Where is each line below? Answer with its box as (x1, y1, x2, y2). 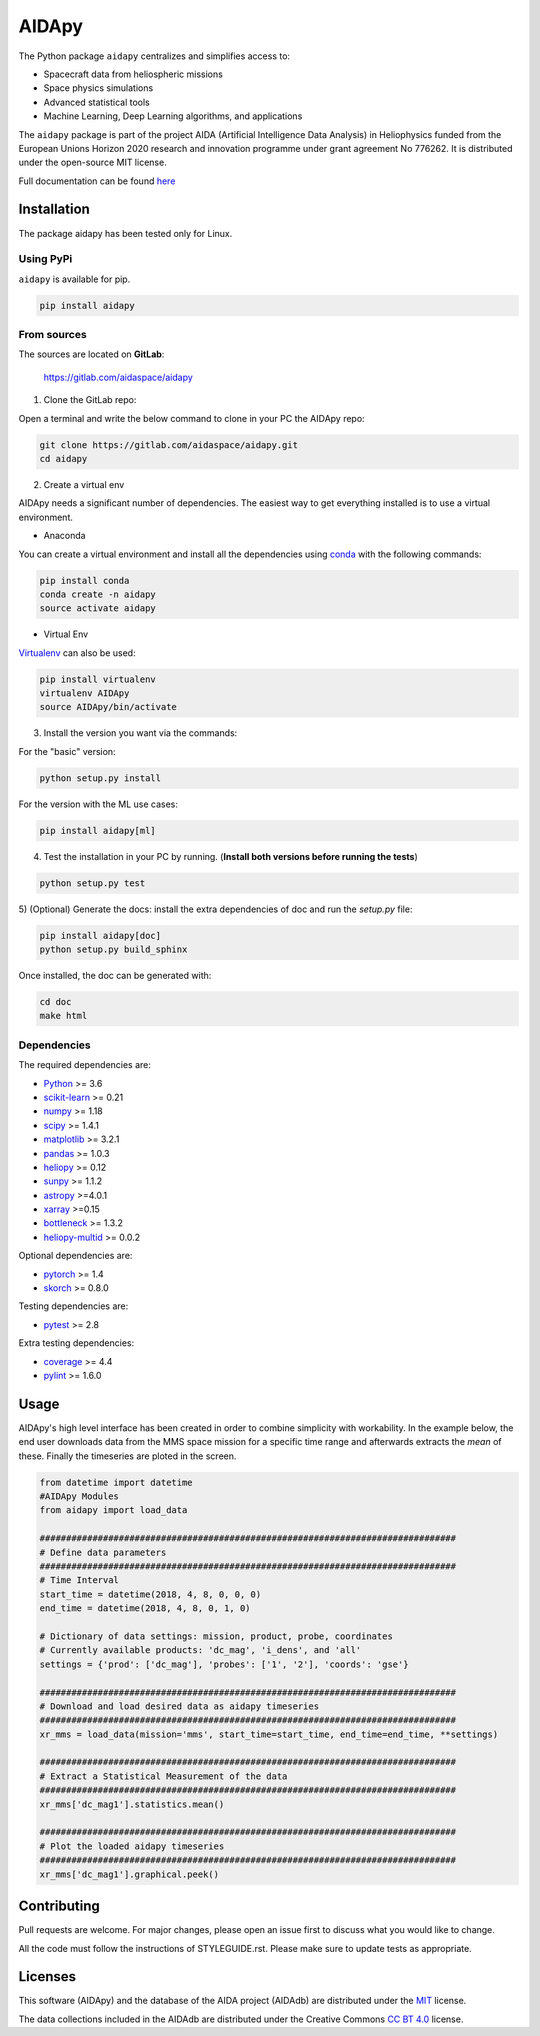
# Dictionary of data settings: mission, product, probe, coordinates (39, 1630, 394, 1642)
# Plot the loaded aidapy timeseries (39, 1840, 225, 1852)
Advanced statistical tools (43, 96, 150, 108)
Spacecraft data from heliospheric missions (43, 68, 224, 80)
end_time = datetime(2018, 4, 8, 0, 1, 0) (39, 1603, 251, 1614)
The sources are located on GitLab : (18, 348, 165, 360)
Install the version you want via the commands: (43, 727, 238, 739)
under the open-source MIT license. (18, 156, 167, 169)
